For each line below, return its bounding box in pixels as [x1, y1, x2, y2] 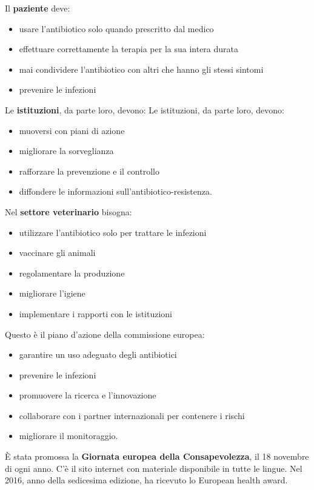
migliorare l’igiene [19, 287, 85, 300]
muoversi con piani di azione [19, 124, 125, 136]
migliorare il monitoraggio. [19, 429, 118, 442]
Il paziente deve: [5, 2, 70, 14]
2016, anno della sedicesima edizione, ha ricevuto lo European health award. [5, 474, 288, 486]
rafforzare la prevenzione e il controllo [19, 164, 159, 177]
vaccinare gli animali [19, 246, 96, 259]
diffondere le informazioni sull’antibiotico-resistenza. [19, 185, 212, 198]
